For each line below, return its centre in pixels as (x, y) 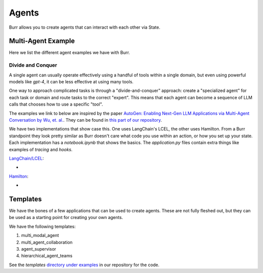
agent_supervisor (39, 249)
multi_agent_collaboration (47, 242)
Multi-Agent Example (42, 41)
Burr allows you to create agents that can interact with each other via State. (85, 27)
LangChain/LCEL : (26, 158)
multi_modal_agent (40, 236)
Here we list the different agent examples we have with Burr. (69, 53)
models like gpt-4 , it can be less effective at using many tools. (71, 82)
